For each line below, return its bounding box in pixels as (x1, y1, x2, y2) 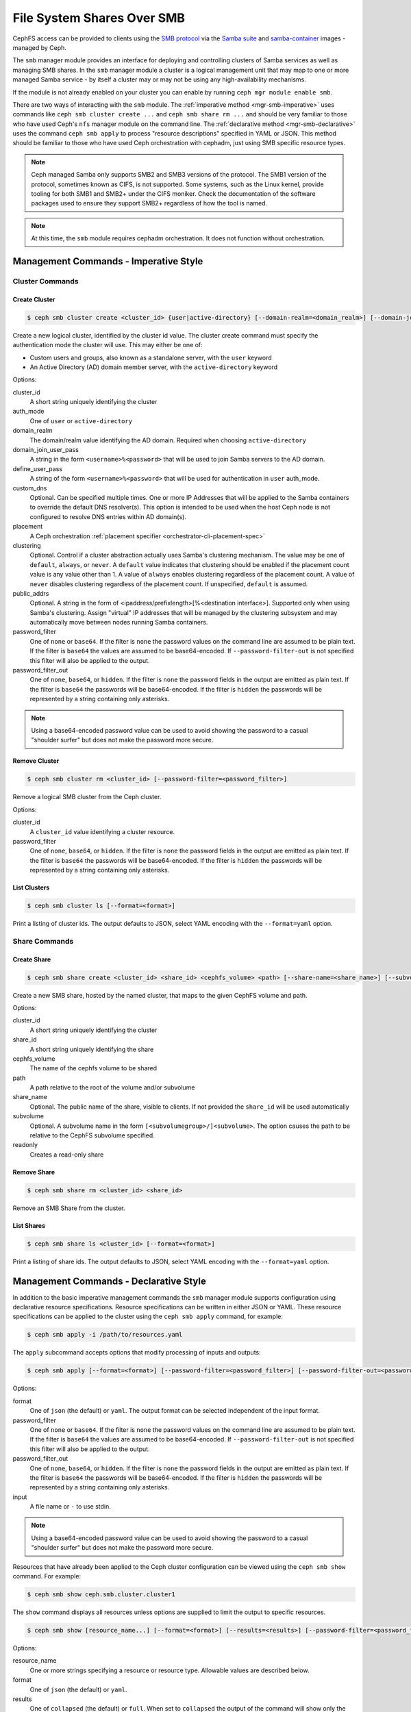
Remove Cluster (12, 757, 60, 765)
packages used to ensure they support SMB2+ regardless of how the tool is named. (31, 199, 268, 207)
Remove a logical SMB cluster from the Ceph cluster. (12, 793, 162, 801)
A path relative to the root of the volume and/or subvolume (29, 1083, 195, 1092)
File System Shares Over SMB (12, 10, 185, 25)
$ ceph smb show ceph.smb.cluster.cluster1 (27, 1591, 176, 1598)
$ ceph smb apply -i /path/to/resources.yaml (27, 1331, 183, 1339)
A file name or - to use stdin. (29, 1502, 111, 1511)
